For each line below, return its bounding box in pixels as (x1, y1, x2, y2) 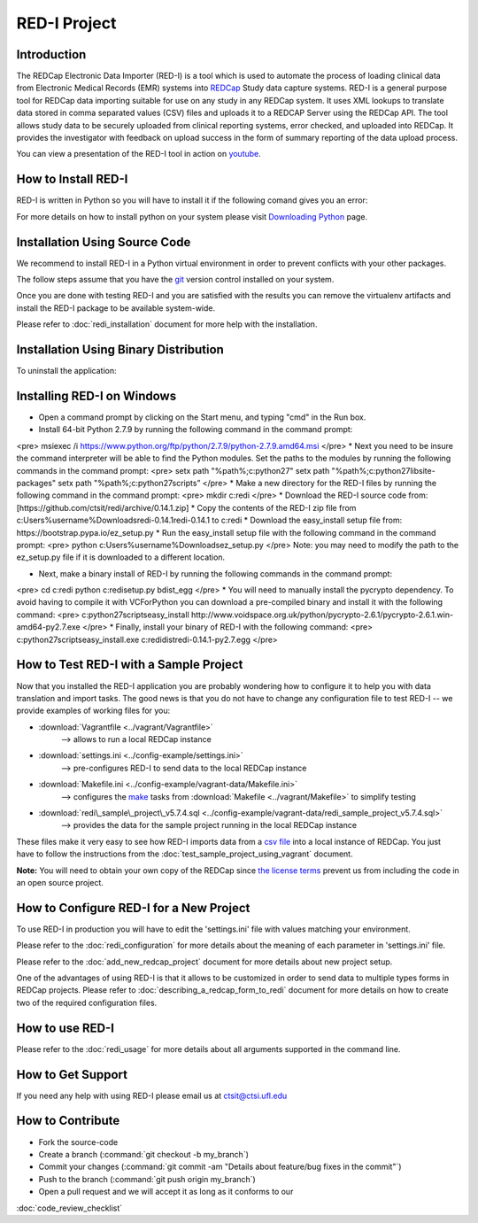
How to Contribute (16, 1113, 120, 1128)
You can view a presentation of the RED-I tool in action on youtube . (16, 149, 261, 159)
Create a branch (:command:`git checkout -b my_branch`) (38, 1149, 250, 1159)
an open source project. (16, 878, 104, 887)
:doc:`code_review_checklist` (16, 1203, 123, 1213)
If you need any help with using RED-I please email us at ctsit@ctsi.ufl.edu (16, 1090, 288, 1101)
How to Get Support (16, 1067, 128, 1082)
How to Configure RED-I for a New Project (16, 900, 251, 916)
